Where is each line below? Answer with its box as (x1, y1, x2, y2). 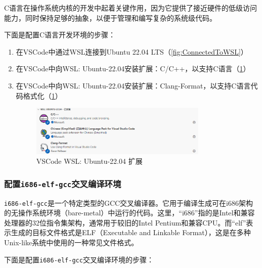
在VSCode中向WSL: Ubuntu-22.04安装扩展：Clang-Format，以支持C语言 (16, 80, 251, 91)
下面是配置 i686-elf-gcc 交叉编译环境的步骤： (4, 254, 154, 264)
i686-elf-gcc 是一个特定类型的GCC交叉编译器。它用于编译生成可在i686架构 (4, 197, 253, 208)
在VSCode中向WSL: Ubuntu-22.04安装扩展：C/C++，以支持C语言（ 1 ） (16, 63, 250, 74)
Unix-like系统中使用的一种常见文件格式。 (4, 237, 139, 248)
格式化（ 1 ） (23, 90, 62, 101)
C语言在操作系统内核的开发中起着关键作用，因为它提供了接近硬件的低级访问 (4, 3, 257, 13)
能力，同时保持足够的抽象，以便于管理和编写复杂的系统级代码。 (4, 12, 216, 23)
